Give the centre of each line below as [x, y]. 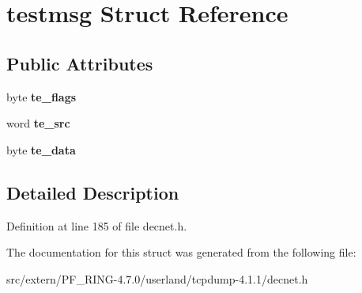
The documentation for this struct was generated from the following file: [181, 252]
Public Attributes [80, 63]
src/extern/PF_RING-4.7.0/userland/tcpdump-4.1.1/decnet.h [157, 278]
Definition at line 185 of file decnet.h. [97, 225]
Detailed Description [93, 192]
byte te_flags [41, 96]
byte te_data [41, 149]
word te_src [38, 123]
